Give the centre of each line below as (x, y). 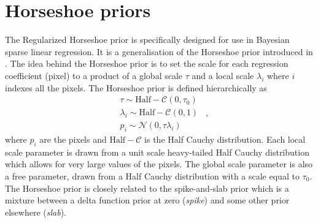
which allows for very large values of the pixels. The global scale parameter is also (159, 164)
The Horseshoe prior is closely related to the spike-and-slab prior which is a (147, 188)
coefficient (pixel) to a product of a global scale (94, 75)
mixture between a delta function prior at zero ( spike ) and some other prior (147, 200)
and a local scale (223, 75)
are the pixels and (73, 139)
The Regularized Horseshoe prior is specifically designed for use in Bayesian (147, 40)
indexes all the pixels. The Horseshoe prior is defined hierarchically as (136, 87)
